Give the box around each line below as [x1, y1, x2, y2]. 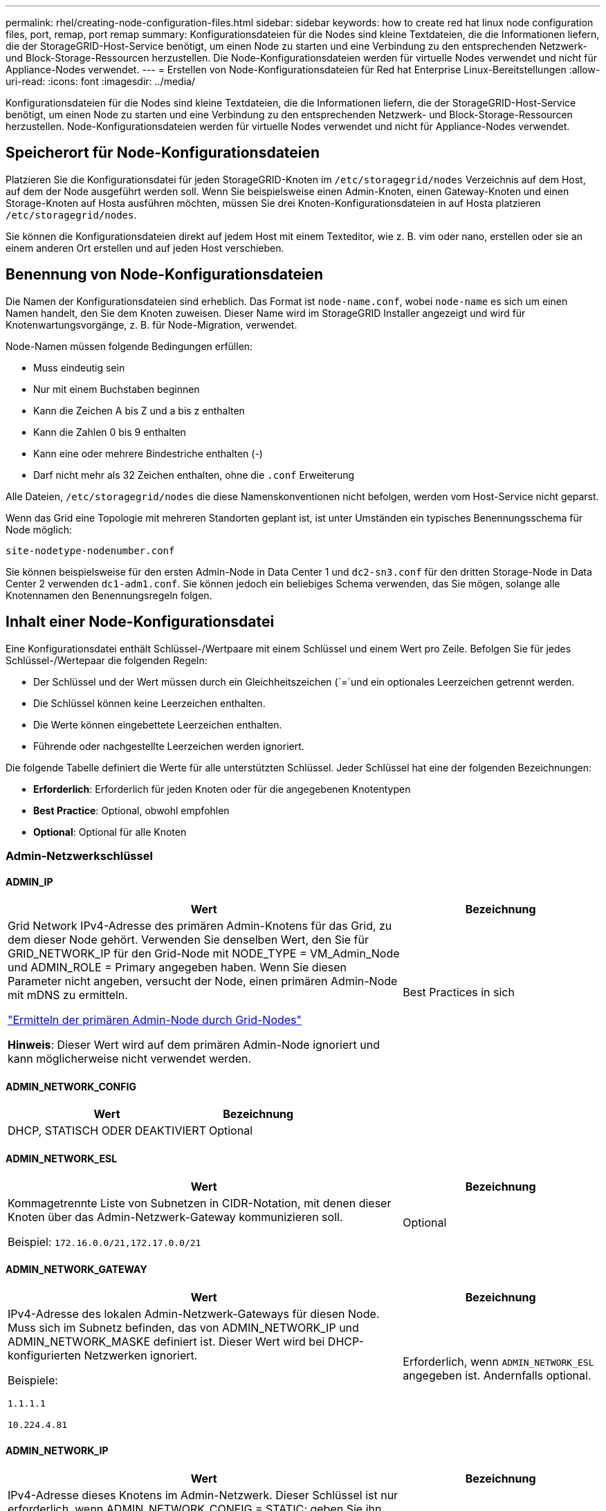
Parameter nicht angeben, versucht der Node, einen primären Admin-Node [8, 974, 398, 989]
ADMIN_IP [6, 875, 53, 888]
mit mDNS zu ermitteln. [8, 988, 128, 1002]
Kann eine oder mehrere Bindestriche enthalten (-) [33, 447, 263, 459]
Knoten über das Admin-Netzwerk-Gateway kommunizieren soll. [8, 1209, 343, 1224]
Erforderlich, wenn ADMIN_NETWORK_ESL [403, 1354, 594, 1368]
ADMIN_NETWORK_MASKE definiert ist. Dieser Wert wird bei [8, 1334, 325, 1348]
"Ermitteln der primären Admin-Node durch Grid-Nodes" [8, 1013, 302, 1027]
